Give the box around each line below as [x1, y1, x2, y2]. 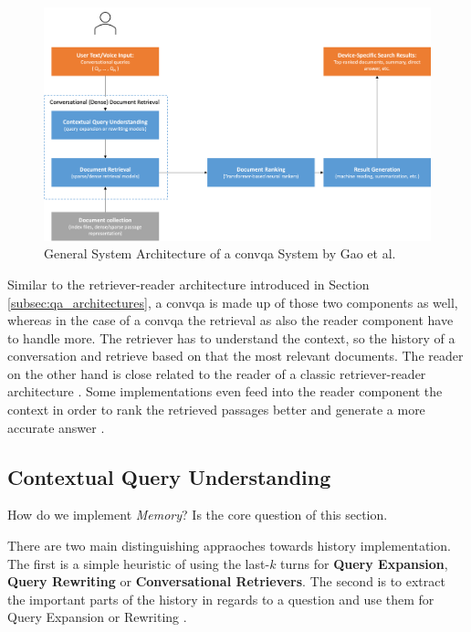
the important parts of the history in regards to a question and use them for [7, 589, 434, 608]
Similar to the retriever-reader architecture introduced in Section [7, 274, 370, 293]
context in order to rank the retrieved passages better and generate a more [7, 400, 425, 419]
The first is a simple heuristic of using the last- [7, 553, 270, 573]
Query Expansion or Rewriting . [7, 607, 187, 627]
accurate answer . [7, 417, 105, 437]
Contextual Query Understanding [7, 462, 331, 490]
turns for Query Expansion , [280, 553, 448, 573]
